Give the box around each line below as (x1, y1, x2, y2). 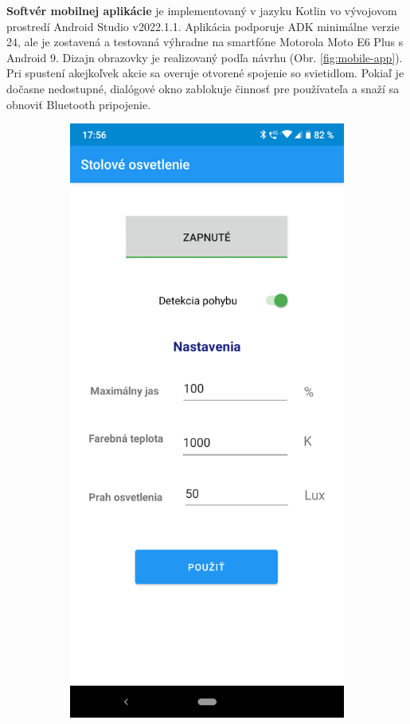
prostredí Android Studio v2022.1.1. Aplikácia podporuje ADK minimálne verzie (6, 18, 400, 34)
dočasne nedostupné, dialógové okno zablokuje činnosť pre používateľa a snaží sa (6, 80, 400, 96)
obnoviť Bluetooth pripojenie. (6, 96, 151, 112)
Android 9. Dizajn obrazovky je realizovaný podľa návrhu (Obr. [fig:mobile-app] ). (6, 49, 403, 65)
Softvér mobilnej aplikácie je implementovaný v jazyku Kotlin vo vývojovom (6, 2, 397, 18)
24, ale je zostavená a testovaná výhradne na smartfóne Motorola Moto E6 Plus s (6, 33, 404, 50)
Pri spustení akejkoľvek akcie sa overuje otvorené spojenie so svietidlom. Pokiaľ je (6, 65, 404, 81)
